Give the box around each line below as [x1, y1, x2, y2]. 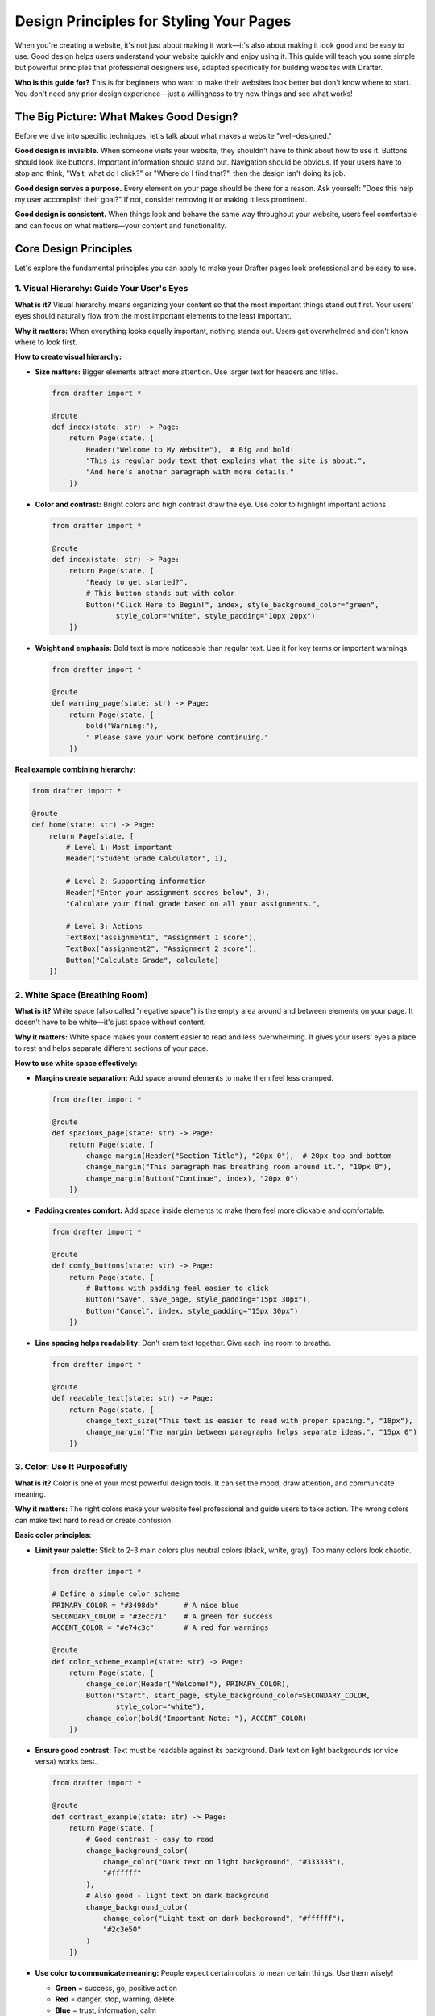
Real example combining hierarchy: [14, 764, 136, 774]
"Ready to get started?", [85, 577, 188, 586]
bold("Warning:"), [85, 722, 159, 731]
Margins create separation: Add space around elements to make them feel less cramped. [35, 1073, 333, 1082]
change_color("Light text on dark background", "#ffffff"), [102, 1914, 346, 1923]
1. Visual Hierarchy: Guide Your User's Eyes [14, 283, 188, 294]
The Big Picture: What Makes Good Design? [14, 110, 238, 123]
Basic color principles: [14, 1531, 92, 1540]
